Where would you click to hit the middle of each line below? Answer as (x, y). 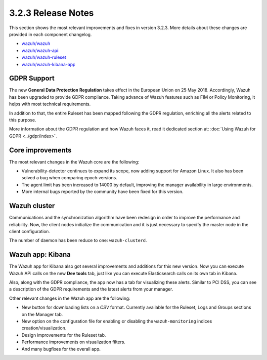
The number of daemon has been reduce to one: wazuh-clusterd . (78, 240)
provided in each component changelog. (50, 34)
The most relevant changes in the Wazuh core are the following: (74, 162)
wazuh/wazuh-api (40, 50)
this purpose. (23, 120)
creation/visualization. (44, 328)
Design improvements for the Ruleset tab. (64, 335)
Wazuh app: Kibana (40, 255)
